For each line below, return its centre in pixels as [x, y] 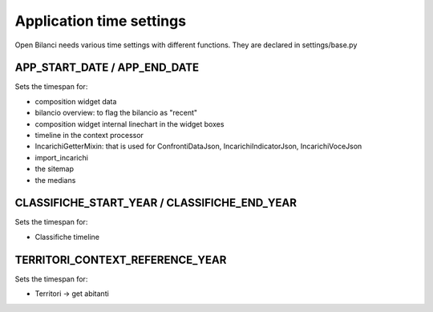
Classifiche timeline [67, 237]
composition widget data [76, 101]
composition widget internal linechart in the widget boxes [129, 124]
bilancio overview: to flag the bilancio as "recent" [116, 113]
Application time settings [101, 21]
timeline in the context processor [89, 136]
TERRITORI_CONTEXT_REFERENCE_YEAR [121, 259]
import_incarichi [61, 157]
